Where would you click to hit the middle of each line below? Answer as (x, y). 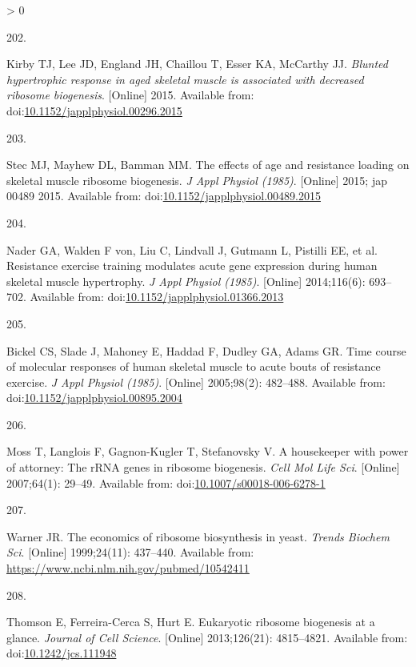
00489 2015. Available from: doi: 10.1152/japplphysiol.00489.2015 (164, 196)
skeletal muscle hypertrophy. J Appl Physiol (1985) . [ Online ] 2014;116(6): (186, 281)
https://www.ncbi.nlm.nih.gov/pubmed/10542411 (128, 568)
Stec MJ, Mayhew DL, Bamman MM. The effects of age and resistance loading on (208, 165)
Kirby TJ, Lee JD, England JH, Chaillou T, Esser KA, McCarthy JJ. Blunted (197, 64)
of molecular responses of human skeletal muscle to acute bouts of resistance (194, 366)
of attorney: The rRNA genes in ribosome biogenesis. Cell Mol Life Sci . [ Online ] (203, 467)
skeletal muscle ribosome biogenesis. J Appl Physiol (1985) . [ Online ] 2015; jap (197, 180)
